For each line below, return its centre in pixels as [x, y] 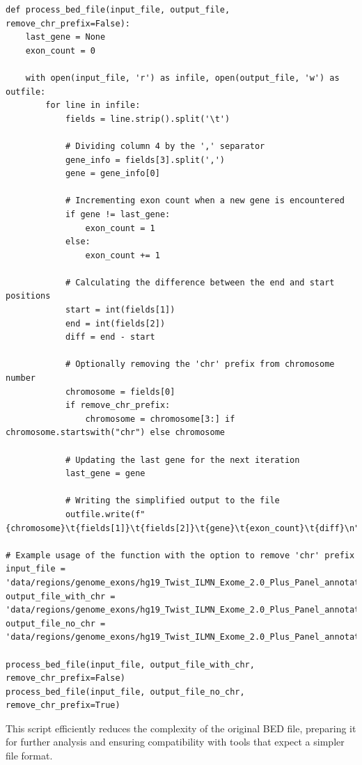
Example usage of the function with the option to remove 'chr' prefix [185, 555]
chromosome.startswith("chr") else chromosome [115, 433]
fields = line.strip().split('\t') [148, 119]
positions [28, 296]
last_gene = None [65, 37]
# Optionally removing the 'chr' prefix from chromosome [200, 364]
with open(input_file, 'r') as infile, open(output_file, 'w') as [182, 78]
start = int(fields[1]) [120, 310]
